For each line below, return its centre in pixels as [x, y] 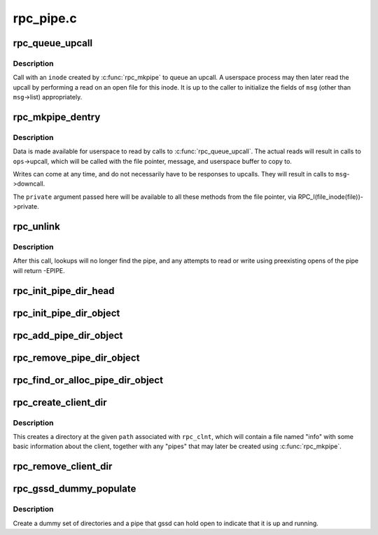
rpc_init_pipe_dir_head [64, 291]
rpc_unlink [37, 227]
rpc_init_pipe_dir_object [66, 313]
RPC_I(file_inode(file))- [330, 197]
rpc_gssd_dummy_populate [75, 489]
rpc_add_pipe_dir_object [68, 335]
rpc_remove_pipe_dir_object [76, 357]
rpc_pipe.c [45, 18]
